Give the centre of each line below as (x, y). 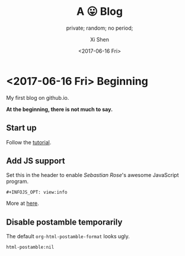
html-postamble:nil (30, 247)
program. (17, 181)
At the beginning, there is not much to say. (60, 109)
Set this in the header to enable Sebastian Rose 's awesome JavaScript (92, 175)
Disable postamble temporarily (64, 222)
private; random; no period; (100, 28)
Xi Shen (100, 39)
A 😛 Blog (100, 12)
